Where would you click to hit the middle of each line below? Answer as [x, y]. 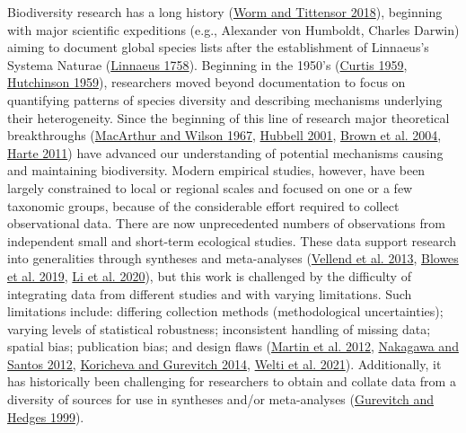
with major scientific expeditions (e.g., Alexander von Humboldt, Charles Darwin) [233, 29]
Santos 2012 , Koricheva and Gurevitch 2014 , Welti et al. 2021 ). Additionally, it [224, 363]
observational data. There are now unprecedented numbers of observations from [226, 223]
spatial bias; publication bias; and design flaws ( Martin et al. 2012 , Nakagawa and [233, 346]
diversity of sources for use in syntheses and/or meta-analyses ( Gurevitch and [221, 399]
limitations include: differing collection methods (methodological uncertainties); [225, 311]
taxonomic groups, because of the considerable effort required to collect [203, 205]
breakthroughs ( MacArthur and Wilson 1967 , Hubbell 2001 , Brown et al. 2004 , [224, 135]
